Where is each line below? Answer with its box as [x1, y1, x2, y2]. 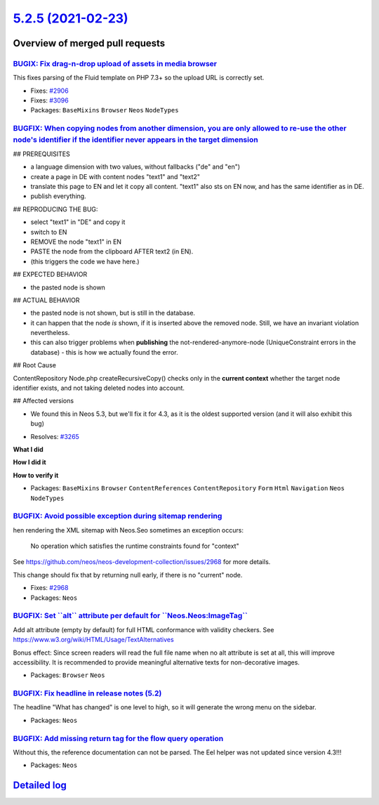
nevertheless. [30, 329, 70, 337]
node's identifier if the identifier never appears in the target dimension [13, 135, 259, 145]
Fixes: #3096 [30, 96, 69, 105]
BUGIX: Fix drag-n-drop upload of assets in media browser [13, 58, 218, 68]
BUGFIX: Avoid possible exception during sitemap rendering [13, 511, 222, 521]
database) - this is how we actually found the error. [30, 348, 178, 356]
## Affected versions [13, 397, 74, 405]
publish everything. [30, 192, 87, 200]
